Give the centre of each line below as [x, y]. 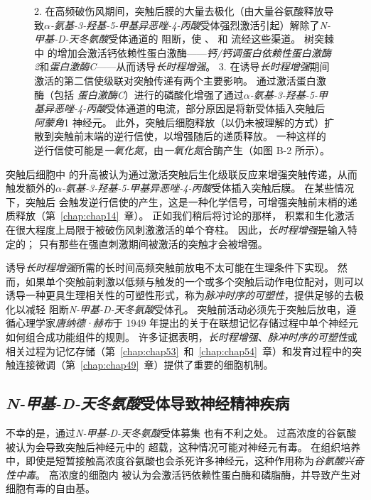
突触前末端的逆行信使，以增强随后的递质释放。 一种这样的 [190, 136]
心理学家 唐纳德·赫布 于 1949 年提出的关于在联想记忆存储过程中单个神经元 [187, 323]
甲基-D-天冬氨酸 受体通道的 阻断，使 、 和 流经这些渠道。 [168, 39]
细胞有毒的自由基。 [50, 488]
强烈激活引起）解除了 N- [275, 25]
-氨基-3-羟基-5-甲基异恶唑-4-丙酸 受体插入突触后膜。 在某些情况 [208, 188]
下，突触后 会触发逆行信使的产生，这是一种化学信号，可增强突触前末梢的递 [182, 201]
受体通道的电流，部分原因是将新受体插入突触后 [216, 108]
